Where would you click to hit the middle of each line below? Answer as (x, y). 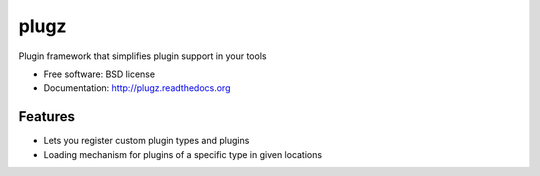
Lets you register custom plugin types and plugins (146, 141)
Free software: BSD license (99, 74)
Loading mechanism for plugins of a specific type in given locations (183, 154)
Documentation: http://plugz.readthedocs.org (137, 88)
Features (46, 116)
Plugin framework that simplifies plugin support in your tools (142, 56)
